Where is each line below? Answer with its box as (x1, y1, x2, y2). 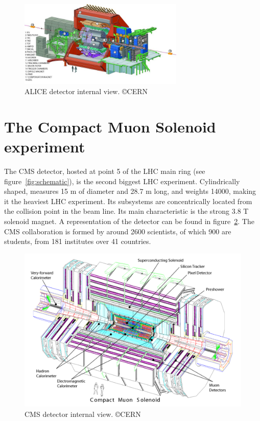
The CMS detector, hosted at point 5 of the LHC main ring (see (4, 165, 205, 176)
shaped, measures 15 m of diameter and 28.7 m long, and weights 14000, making (4, 186, 256, 196)
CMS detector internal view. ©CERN (25, 408, 141, 419)
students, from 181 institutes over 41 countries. (4, 236, 151, 247)
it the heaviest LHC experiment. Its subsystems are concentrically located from (4, 195, 252, 206)
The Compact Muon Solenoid (4, 116, 216, 137)
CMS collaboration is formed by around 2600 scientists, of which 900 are (4, 226, 231, 236)
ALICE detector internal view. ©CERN (25, 86, 148, 97)
